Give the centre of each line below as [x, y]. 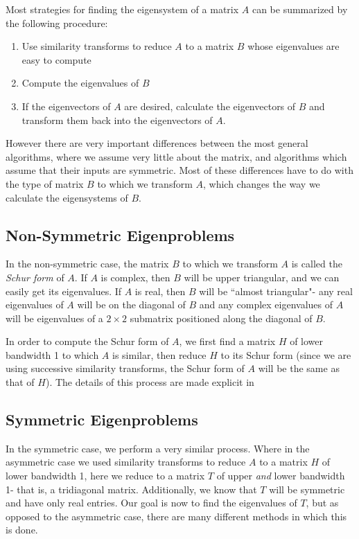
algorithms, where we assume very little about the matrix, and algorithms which [176, 156]
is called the [317, 264]
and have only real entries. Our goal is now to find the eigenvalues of [151, 503]
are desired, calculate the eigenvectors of [210, 106]
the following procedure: [57, 23]
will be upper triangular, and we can [262, 277]
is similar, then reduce [159, 354]
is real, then [160, 291]
